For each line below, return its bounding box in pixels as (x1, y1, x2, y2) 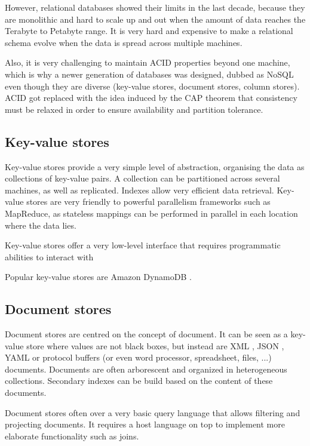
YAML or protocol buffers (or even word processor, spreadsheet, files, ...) (5, 351, 272, 364)
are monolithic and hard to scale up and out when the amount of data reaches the (5, 13, 306, 25)
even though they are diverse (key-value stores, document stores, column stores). (5, 79, 300, 92)
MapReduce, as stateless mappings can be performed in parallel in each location (5, 207, 298, 219)
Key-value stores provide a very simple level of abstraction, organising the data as (5, 160, 305, 173)
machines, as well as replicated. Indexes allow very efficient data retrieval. (5, 183, 274, 196)
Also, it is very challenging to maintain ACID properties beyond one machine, (5, 56, 290, 69)
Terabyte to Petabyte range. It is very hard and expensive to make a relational (5, 24, 293, 37)
